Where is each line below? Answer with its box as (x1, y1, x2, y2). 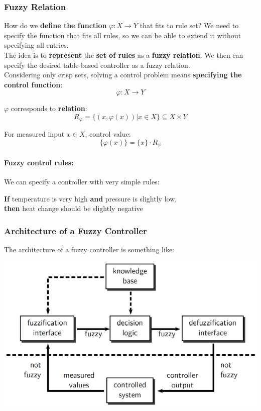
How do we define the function (4, 20, 107, 31)
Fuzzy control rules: (4, 157, 74, 168)
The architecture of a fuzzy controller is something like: (4, 244, 175, 255)
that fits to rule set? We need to (140, 20, 239, 31)
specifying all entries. (4, 40, 69, 50)
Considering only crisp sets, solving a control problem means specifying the (4, 69, 242, 80)
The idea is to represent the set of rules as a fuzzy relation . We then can (4, 50, 243, 60)
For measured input (4, 129, 65, 139)
